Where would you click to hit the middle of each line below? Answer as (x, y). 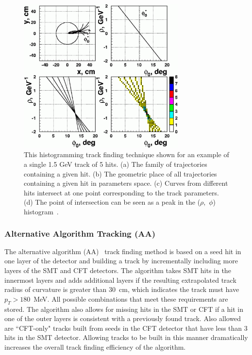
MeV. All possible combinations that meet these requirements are (131, 299)
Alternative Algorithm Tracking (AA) (80, 233)
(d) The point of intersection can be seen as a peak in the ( (112, 202)
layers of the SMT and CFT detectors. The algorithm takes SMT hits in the (118, 270)
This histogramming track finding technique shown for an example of (126, 154)
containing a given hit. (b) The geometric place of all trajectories (120, 173)
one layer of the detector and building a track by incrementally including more (121, 261)
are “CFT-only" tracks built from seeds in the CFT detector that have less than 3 (126, 328)
